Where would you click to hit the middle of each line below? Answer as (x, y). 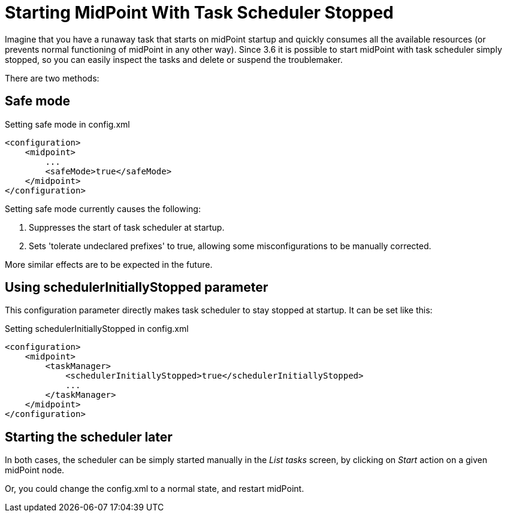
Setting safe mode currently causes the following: (103, 208)
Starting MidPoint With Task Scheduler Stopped (199, 13)
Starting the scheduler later (89, 437)
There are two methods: (52, 78)
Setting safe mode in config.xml (67, 124)
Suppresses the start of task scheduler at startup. (127, 227)
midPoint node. (35, 470)
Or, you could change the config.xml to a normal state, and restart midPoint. (155, 489)
